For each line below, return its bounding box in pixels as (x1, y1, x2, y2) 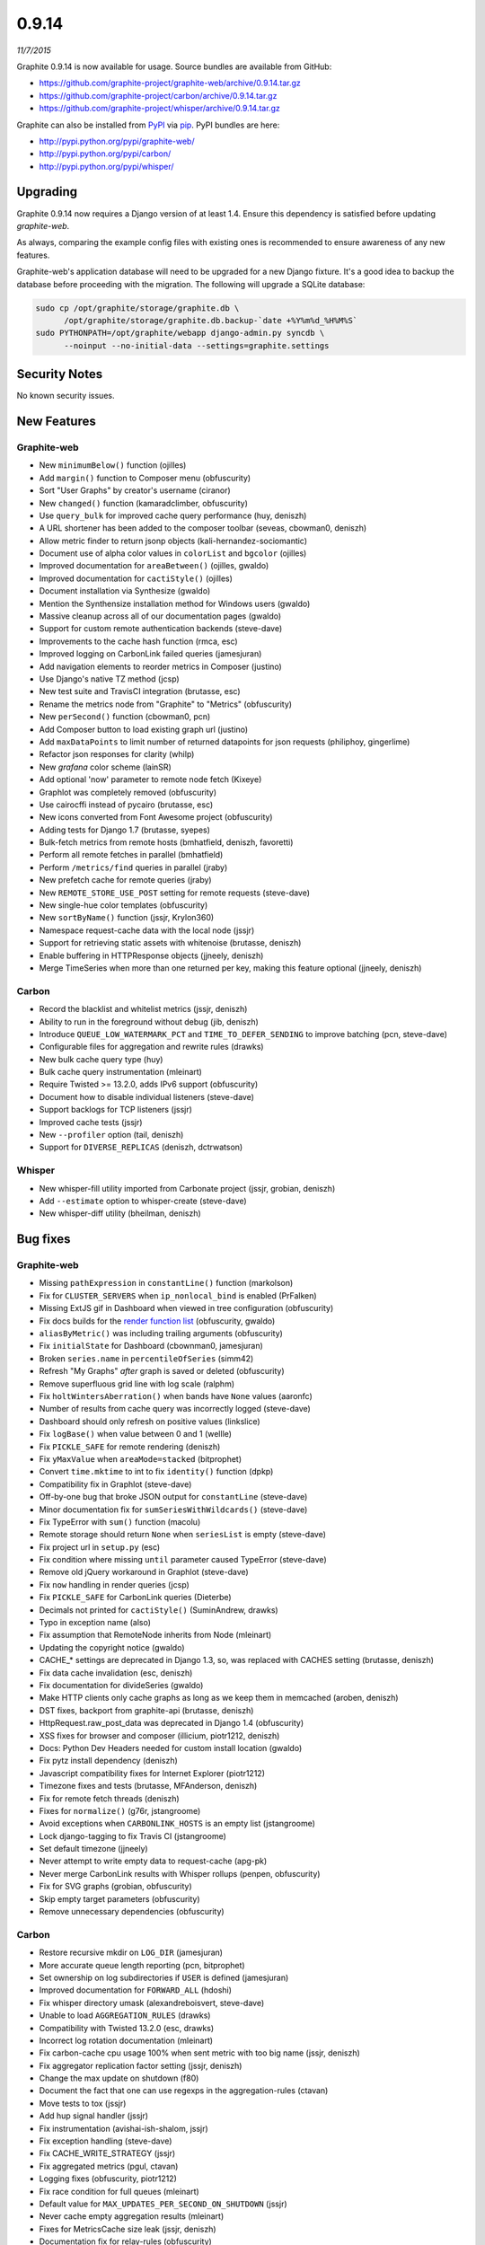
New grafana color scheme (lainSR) (39, 762, 172, 772)
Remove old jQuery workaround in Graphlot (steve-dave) (39, 1567, 249, 1578)
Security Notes (16, 366, 103, 382)
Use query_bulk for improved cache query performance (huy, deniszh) (39, 510, 307, 521)
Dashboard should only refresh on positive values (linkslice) (39, 1415, 260, 1427)
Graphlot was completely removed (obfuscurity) (39, 787, 217, 797)
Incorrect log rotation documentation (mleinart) (39, 2035, 214, 2046)
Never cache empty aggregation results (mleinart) (39, 2211, 225, 2222)
